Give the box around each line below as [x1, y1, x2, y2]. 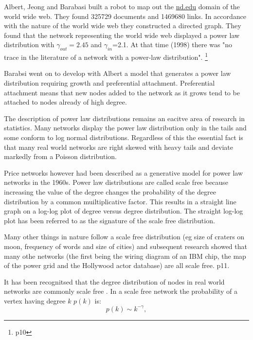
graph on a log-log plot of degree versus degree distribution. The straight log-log [4, 206, 243, 216]
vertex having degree [4, 295, 66, 305]
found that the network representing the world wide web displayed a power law [4, 30, 240, 40]
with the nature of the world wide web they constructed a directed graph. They [4, 20, 241, 31]
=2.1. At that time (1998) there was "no [112, 39, 233, 50]
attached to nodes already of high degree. [4, 97, 127, 107]
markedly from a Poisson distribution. [4, 151, 117, 161]
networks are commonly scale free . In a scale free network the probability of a [4, 286, 237, 296]
